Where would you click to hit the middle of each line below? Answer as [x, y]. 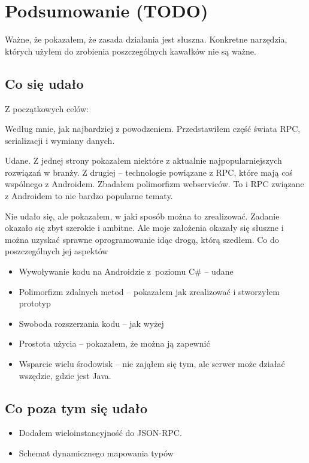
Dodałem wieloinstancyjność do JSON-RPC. [100, 433]
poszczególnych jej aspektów [57, 251]
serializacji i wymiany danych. [60, 140]
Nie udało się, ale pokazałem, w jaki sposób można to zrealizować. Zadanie [142, 216]
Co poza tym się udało [76, 408]
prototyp [35, 303]
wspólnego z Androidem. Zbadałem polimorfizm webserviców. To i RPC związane [154, 184]
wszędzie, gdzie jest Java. [65, 375]
